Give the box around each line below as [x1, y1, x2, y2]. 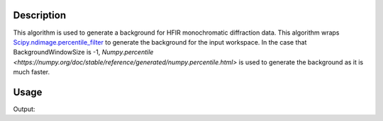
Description [13, 9, 67, 21]
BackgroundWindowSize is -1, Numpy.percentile [13, 48, 154, 57]
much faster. [13, 68, 50, 76]
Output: [13, 105, 35, 113]
